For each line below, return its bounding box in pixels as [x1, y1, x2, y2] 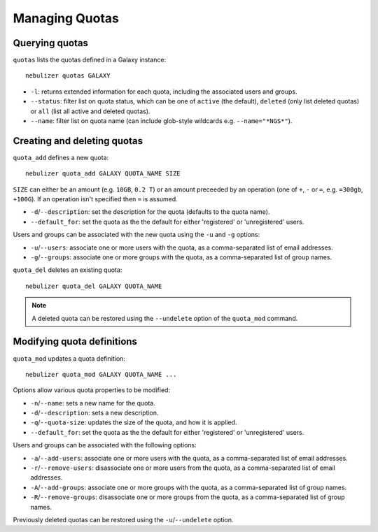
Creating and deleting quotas [13, 135, 143, 147]
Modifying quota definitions [13, 336, 138, 347]
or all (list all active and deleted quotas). [30, 107, 150, 115]
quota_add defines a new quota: [13, 153, 109, 161]
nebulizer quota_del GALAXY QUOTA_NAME [25, 282, 162, 290]
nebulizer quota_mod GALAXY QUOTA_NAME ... [25, 371, 177, 378]
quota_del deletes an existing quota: [13, 266, 122, 274]
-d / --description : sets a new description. [30, 409, 159, 417]
